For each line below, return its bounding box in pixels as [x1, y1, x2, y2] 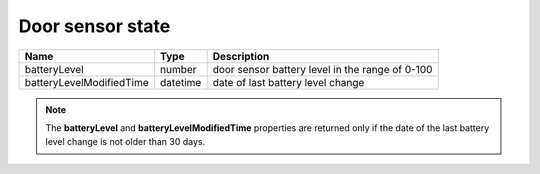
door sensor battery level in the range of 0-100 [212, 62, 433, 76]
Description [212, 49, 270, 63]
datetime [160, 75, 202, 89]
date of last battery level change [212, 75, 365, 89]
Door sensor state [18, 15, 171, 37]
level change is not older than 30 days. [45, 136, 205, 148]
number [160, 62, 197, 76]
